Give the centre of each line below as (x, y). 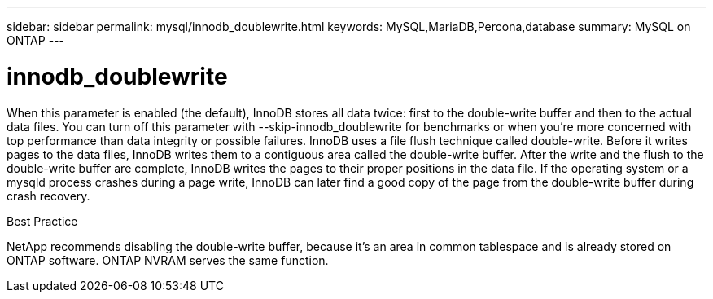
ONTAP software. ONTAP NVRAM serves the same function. (168, 260)
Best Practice (42, 221)
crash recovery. (48, 196)
